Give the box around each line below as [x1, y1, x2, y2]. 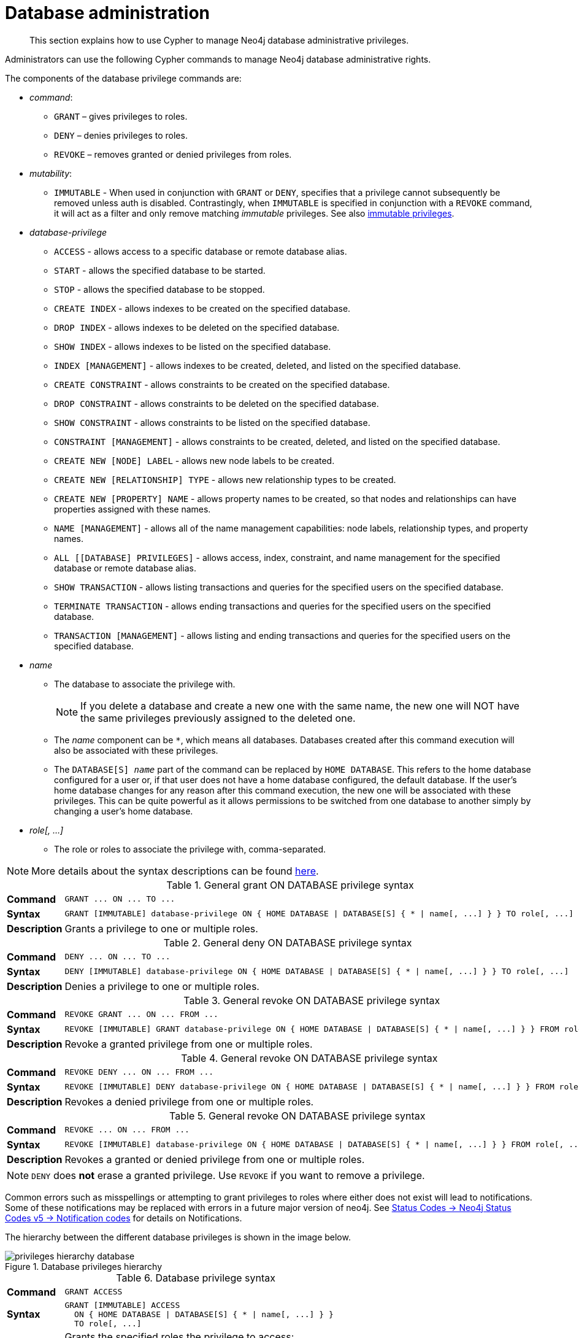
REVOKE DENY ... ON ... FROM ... [64, 1067, 214, 1077]
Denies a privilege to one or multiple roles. [64, 980, 259, 992]
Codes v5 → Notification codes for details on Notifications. [5, 1212, 242, 1223]
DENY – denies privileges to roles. [54, 130, 188, 141]
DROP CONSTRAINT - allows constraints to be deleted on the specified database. [54, 398, 379, 409]
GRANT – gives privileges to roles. [54, 110, 188, 122]
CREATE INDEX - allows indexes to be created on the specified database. [54, 303, 351, 314]
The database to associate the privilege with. [54, 678, 236, 689]
